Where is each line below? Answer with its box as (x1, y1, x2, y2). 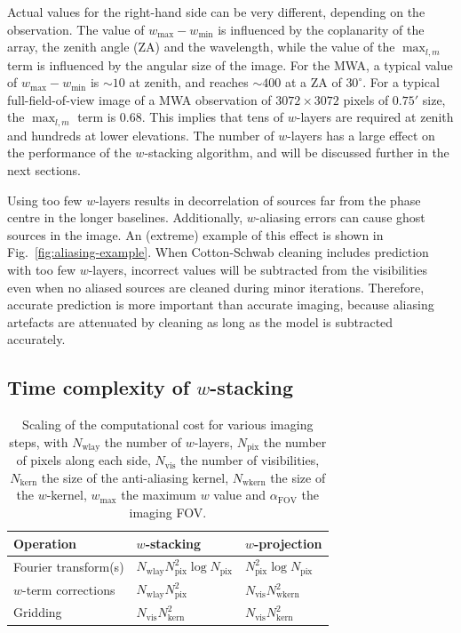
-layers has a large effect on (287, 125, 435, 144)
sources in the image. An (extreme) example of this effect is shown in (7, 225, 384, 244)
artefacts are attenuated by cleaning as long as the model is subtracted (7, 312, 393, 331)
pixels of (343, 90, 389, 108)
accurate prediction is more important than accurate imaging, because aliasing (7, 295, 434, 314)
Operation (13, 533, 77, 552)
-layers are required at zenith (296, 108, 454, 126)
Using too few (7, 190, 83, 209)
